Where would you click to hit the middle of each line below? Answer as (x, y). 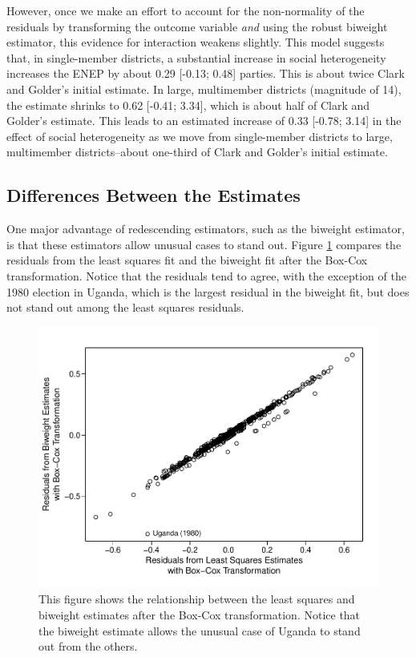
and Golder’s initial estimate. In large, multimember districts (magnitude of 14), (204, 89)
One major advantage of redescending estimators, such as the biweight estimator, (206, 229)
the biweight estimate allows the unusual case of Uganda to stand (200, 630)
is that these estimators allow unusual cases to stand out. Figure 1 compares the (204, 244)
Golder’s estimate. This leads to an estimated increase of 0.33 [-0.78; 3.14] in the (204, 121)
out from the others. (88, 646)
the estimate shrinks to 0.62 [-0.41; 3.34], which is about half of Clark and (188, 105)
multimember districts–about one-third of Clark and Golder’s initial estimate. (197, 152)
